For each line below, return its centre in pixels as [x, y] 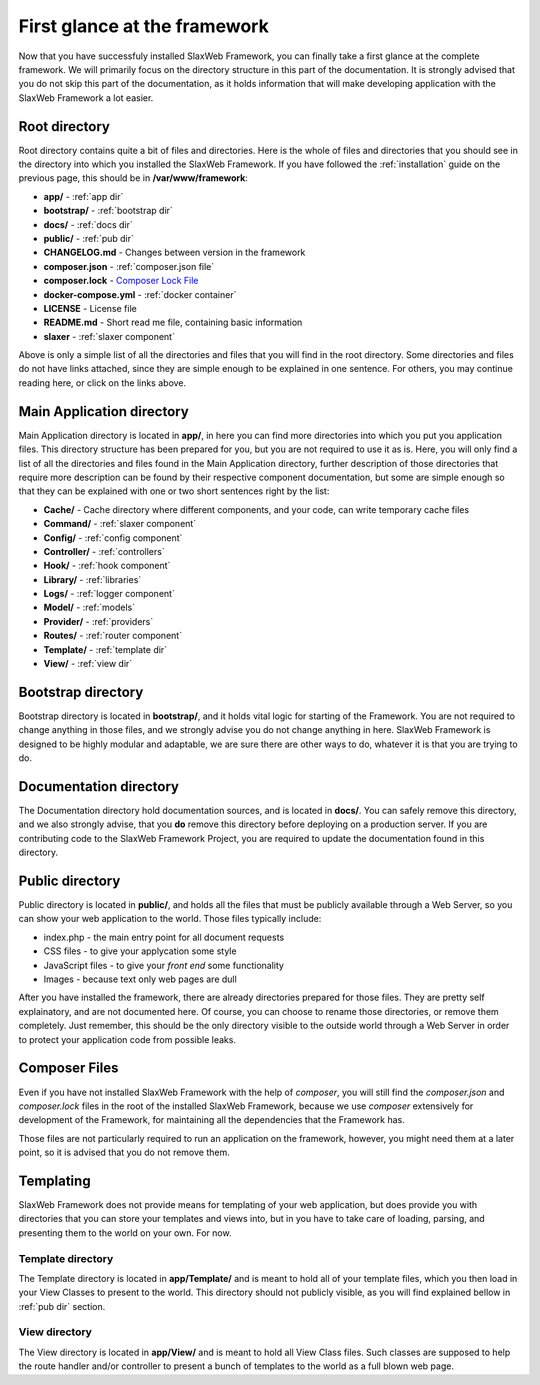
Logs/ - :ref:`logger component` [109, 594]
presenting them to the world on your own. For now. [125, 1232]
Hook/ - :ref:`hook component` [107, 566]
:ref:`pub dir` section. [62, 1306]
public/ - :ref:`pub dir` [89, 238]
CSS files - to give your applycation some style [140, 951]
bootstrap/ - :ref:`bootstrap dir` [108, 211]
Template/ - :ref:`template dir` [105, 649]
